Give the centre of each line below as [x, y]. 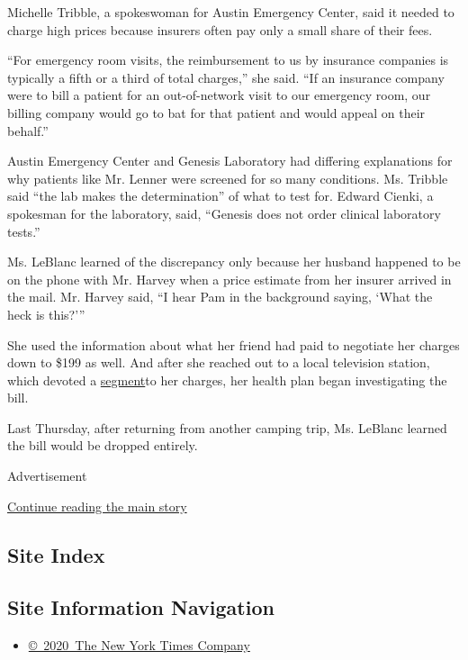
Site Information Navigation [141, 607]
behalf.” [28, 130]
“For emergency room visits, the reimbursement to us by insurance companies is [228, 60]
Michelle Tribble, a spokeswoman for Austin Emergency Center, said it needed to [231, 12]
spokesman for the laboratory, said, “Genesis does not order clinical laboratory [224, 213]
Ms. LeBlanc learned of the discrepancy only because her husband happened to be [234, 262]
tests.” [24, 231]
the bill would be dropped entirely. [103, 445]
